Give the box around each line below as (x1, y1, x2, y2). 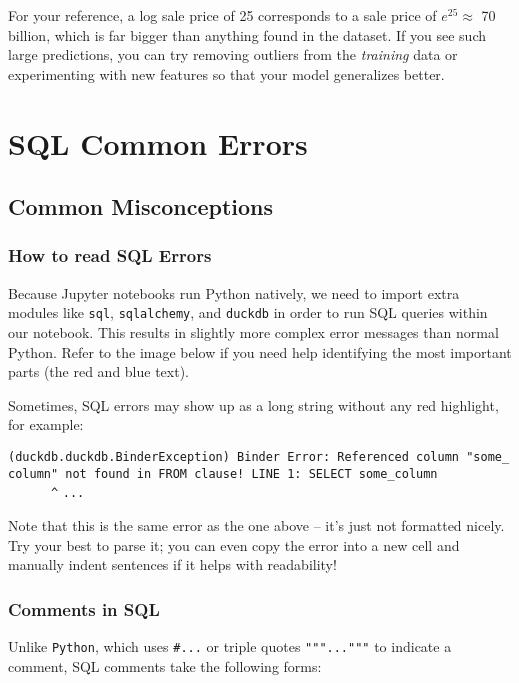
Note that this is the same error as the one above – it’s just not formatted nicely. (8, 514, 505, 535)
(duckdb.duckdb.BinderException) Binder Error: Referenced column (8, 449, 460, 464)
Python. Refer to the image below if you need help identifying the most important (8, 341, 512, 362)
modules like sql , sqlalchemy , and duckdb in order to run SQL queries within (8, 302, 488, 323)
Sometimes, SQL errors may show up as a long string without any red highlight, (8, 394, 499, 415)
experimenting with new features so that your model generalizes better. (8, 63, 445, 84)
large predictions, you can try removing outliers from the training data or (8, 44, 458, 65)
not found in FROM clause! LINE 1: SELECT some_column (65, 466, 438, 481)
